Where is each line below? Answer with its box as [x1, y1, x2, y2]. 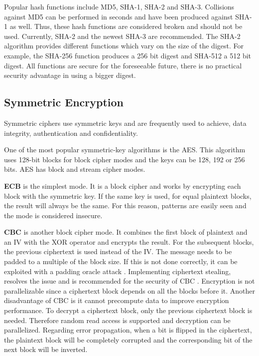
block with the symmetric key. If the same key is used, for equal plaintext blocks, [4, 190, 252, 201]
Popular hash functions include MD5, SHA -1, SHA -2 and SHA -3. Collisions [4, 1, 235, 11]
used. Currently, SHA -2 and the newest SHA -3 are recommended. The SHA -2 [4, 30, 241, 41]
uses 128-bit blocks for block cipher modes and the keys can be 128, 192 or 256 [4, 154, 245, 164]
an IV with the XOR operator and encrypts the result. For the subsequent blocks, [4, 236, 254, 247]
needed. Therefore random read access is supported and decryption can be [4, 315, 231, 325]
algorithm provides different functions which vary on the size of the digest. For [4, 40, 244, 51]
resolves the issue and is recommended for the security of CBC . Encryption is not [4, 276, 255, 286]
